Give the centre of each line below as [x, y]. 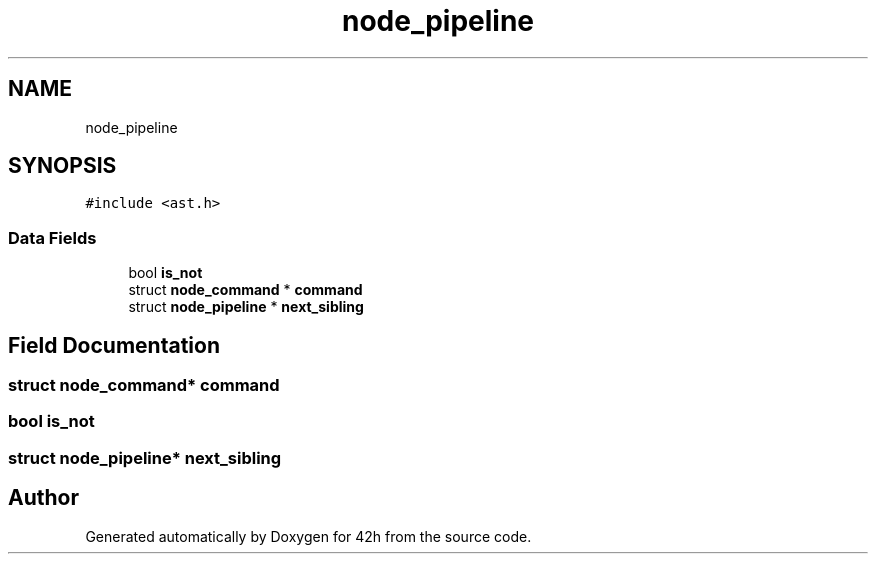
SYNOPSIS [62, 166]
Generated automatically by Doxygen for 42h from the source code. [308, 536]
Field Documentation [114, 345]
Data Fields [52, 237]
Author [43, 498]
